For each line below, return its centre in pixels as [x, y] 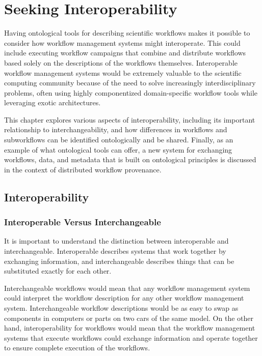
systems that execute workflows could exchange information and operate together [131, 337]
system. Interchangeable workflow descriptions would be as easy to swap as [121, 308]
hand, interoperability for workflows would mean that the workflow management [130, 328]
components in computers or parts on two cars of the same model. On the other [129, 318]
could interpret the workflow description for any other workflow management [124, 298]
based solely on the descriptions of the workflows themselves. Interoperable [121, 62]
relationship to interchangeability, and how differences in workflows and [116, 129]
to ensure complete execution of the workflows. [77, 348]
